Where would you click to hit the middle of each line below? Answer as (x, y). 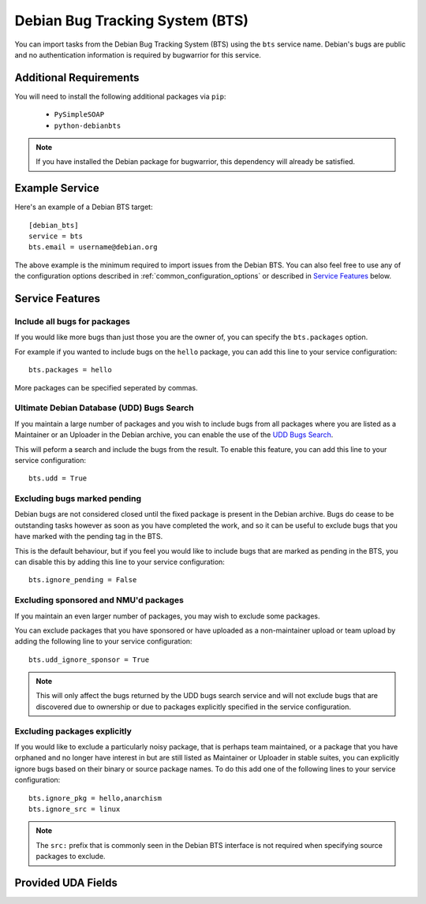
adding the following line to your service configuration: (103, 641)
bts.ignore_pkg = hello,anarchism (95, 798)
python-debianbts (88, 125)
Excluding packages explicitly (73, 731)
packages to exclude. (71, 857)
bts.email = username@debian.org (93, 247)
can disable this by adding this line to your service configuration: (120, 562)
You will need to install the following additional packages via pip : (120, 96)
